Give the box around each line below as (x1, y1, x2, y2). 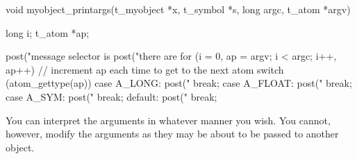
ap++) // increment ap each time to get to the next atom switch (6, 62, 284, 76)
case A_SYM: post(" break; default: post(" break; (6, 89, 217, 103)
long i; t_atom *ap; (6, 25, 90, 40)
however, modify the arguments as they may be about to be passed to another (6, 126, 339, 141)
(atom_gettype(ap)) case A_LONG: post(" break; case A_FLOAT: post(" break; (6, 76, 352, 90)
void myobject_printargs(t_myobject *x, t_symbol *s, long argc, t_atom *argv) (6, 2, 351, 16)
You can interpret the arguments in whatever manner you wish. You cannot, (6, 112, 331, 127)
